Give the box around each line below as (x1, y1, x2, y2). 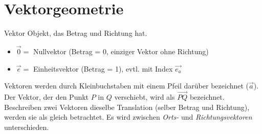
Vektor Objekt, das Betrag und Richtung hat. (4, 28, 147, 38)
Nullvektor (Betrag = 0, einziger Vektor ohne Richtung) (33, 46, 209, 56)
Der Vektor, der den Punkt (4, 91, 89, 102)
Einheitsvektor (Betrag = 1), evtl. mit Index (33, 63, 173, 74)
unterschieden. (4, 121, 49, 132)
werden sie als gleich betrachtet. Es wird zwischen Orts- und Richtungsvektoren (4, 111, 252, 122)
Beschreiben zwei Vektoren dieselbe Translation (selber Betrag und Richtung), (4, 101, 250, 112)
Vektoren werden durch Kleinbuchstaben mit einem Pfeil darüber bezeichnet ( (4, 80, 249, 91)
